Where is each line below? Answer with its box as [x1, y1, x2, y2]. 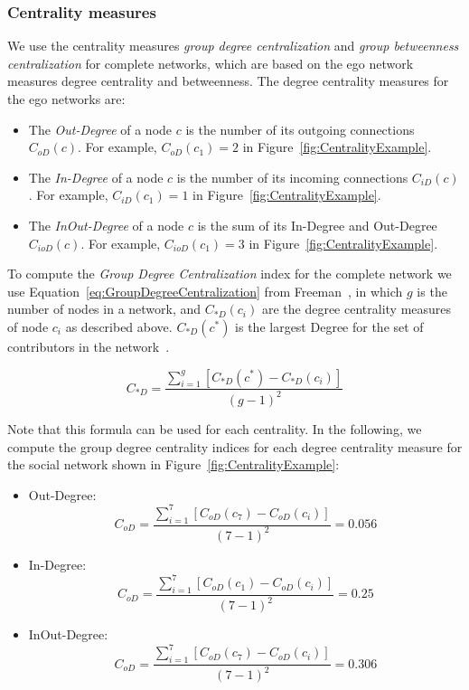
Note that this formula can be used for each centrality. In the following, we [7, 419, 422, 438]
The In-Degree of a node [28, 167, 164, 186]
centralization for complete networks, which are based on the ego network [7, 53, 414, 72]
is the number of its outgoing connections [185, 119, 415, 138]
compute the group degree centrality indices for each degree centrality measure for [7, 437, 463, 456]
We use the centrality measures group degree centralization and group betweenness [7, 36, 459, 55]
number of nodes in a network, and [7, 299, 202, 318]
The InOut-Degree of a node [28, 215, 184, 234]
